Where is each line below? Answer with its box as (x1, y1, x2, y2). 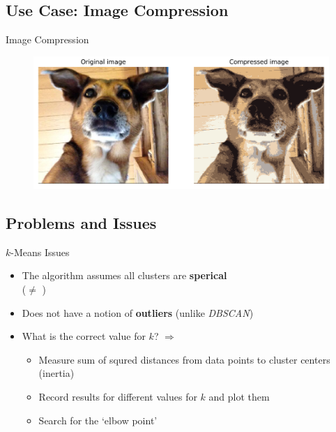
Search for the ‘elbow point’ (38, 412, 158, 427)
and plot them (208, 389, 270, 403)
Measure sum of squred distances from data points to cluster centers (38, 352, 330, 366)
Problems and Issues (6, 212, 157, 234)
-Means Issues (10, 244, 70, 259)
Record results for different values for (38, 389, 197, 403)
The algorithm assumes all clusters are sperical (22, 268, 227, 283)
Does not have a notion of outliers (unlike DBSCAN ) (22, 305, 254, 320)
